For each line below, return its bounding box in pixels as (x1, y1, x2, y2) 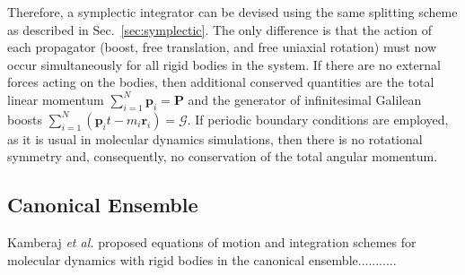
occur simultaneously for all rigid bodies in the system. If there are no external (7, 55, 441, 73)
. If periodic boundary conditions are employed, (187, 109, 449, 128)
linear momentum (7, 90, 104, 108)
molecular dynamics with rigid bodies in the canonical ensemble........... (7, 250, 397, 269)
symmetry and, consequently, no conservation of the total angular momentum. (7, 147, 438, 166)
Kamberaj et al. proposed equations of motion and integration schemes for (7, 233, 417, 252)
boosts (7, 109, 43, 128)
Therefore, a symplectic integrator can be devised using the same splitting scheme (7, 3, 458, 21)
